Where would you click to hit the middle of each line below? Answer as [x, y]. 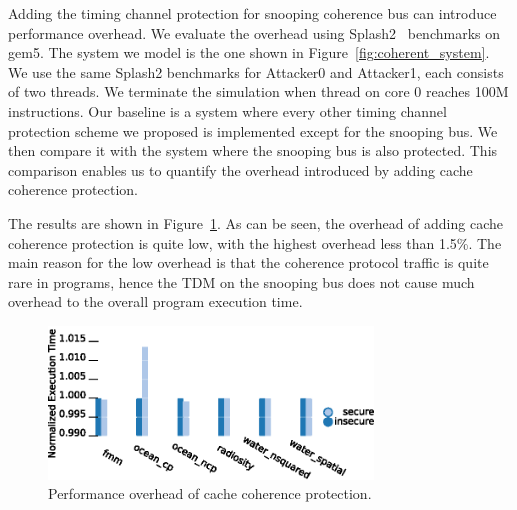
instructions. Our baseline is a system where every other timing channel [227, 110]
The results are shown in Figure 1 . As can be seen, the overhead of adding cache [255, 222]
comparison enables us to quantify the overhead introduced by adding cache [240, 169]
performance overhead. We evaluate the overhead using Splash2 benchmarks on [254, 32]
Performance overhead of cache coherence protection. [210, 493]
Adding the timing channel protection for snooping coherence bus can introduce [252, 13]
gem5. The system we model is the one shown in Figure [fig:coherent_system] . [249, 52]
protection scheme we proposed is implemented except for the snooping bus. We [253, 130]
